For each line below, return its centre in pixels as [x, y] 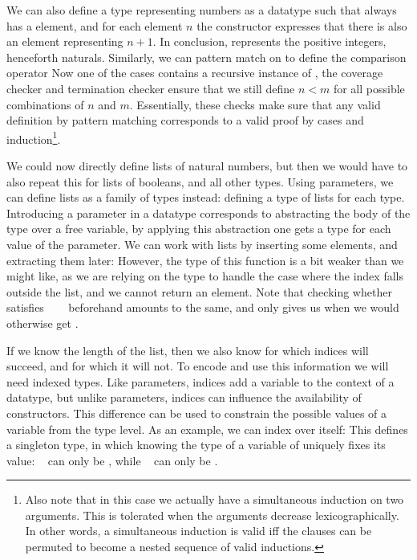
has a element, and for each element [95, 25]
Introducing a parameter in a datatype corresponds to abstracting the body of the [208, 213]
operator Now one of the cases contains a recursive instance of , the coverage [195, 73]
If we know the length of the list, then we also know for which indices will [188, 350]
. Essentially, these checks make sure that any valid [255, 104]
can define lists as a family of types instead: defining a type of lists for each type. [206, 197]
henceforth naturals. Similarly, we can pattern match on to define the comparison [206, 57]
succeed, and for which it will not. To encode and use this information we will [198, 366]
